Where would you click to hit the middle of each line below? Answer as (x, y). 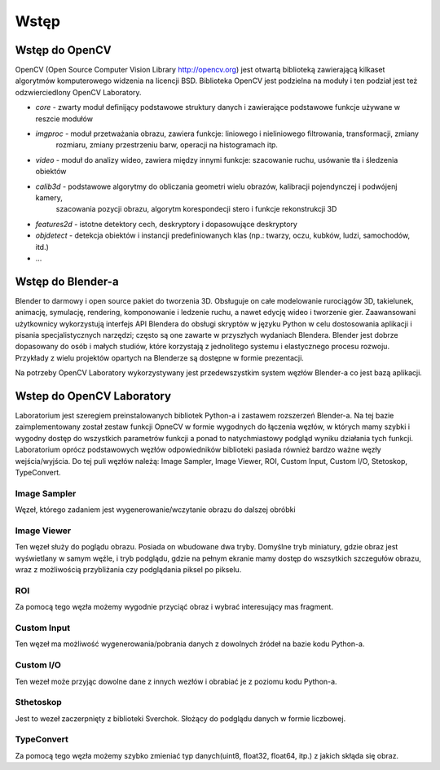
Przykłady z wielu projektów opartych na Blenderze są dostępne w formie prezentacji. (160, 357)
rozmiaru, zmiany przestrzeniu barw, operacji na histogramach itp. (167, 145)
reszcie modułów (64, 119)
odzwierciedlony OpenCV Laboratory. (78, 92)
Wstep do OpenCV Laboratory (93, 396)
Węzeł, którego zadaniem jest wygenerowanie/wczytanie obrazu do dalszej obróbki (156, 510)
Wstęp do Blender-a (67, 281)
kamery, (49, 197)
